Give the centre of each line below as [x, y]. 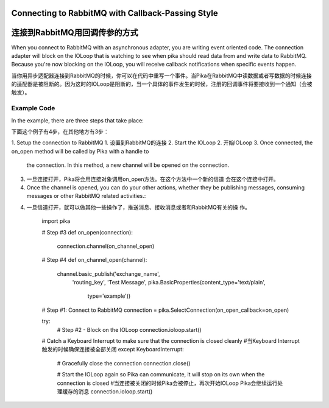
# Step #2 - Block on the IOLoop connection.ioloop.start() [129, 329]
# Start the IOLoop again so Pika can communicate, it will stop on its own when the [161, 375]
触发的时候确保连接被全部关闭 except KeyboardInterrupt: [113, 350]
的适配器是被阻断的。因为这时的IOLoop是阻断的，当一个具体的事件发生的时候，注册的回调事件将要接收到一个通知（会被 [162, 84]
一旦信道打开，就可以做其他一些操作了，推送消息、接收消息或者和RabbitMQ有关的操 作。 [139, 207]
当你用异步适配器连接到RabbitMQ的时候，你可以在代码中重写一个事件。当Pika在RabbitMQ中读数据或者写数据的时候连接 [161, 76]
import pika [56, 221]
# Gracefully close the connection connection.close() [124, 363]
